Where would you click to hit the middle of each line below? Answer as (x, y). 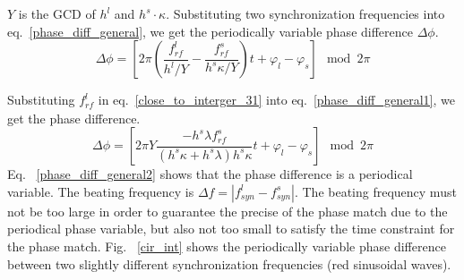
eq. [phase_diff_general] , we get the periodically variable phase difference (210, 31)
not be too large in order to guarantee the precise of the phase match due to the (228, 211)
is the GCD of (57, 13)
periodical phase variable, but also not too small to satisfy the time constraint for (231, 229)
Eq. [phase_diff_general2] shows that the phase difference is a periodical (210, 174)
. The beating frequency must (375, 191)
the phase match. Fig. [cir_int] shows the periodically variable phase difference (227, 246)
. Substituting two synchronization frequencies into (305, 13)
